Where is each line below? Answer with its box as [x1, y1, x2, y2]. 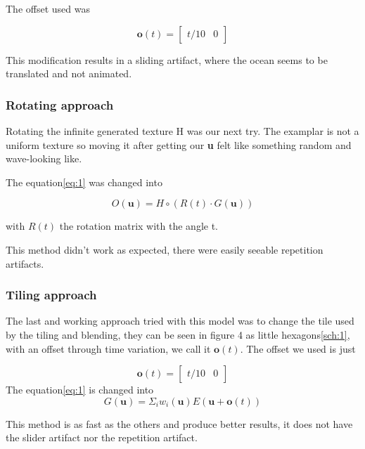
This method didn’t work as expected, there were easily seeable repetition [6, 242, 324, 256]
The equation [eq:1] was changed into [6, 174, 162, 189]
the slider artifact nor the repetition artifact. [6, 430, 198, 445]
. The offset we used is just [240, 341, 356, 356]
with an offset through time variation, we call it [6, 341, 211, 356]
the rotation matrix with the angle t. [59, 219, 218, 233]
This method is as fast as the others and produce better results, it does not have [6, 416, 353, 431]
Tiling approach [6, 286, 97, 304]
